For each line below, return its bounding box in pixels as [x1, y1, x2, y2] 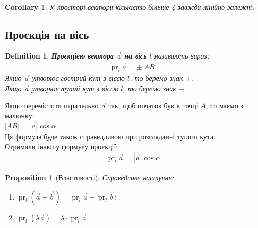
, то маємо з [205, 100, 243, 110]
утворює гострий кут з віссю [32, 73, 125, 83]
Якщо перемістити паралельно [5, 100, 99, 110]
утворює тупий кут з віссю [32, 83, 119, 94]
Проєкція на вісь [5, 26, 89, 42]
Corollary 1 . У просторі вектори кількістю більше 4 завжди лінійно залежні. [5, 2, 254, 12]
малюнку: [5, 110, 34, 121]
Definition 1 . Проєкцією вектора [5, 50, 114, 61]
